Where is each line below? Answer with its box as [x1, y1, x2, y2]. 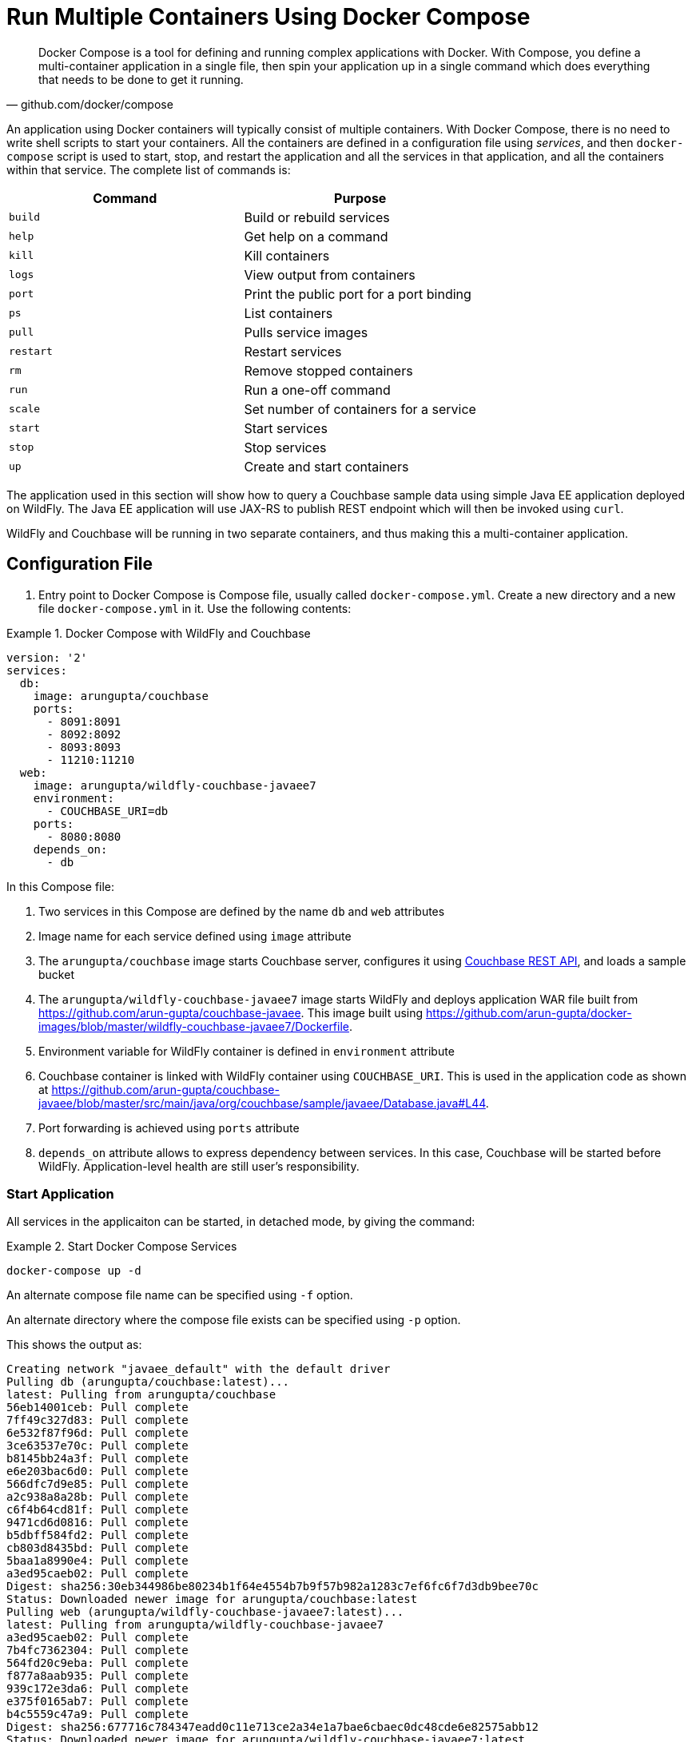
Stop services [244, 439, 327, 455]
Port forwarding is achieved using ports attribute [38, 1120, 300, 1135]
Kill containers [244, 247, 330, 264]
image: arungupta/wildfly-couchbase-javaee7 [33, 778, 316, 792]
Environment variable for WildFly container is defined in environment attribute [38, 1044, 455, 1058]
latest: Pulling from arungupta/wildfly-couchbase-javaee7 [6, 1618, 384, 1632]
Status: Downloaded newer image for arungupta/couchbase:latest [6, 1593, 418, 1606]
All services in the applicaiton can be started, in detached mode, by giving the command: [6, 1215, 475, 1229]
